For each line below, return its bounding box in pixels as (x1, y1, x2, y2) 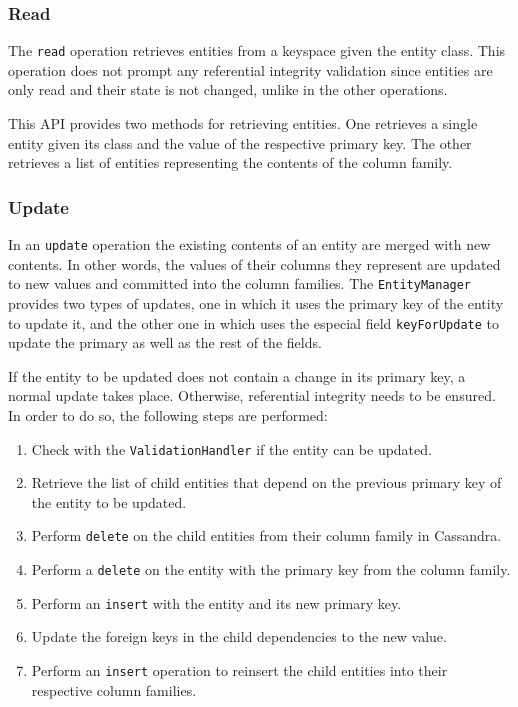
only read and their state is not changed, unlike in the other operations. (8, 79, 448, 100)
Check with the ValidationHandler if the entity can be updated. (31, 438, 432, 459)
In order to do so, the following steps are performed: (8, 405, 328, 425)
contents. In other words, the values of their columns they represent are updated (8, 253, 501, 274)
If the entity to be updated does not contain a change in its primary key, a (8, 365, 466, 386)
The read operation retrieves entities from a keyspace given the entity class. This (8, 40, 506, 61)
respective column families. (31, 679, 197, 700)
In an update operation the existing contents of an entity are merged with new (8, 234, 491, 255)
